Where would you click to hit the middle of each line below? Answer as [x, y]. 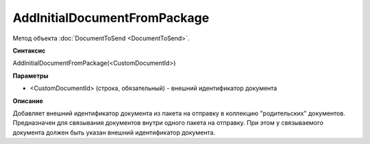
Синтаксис [29, 51]
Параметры [30, 76]
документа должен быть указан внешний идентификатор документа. [114, 132]
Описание [28, 101]
